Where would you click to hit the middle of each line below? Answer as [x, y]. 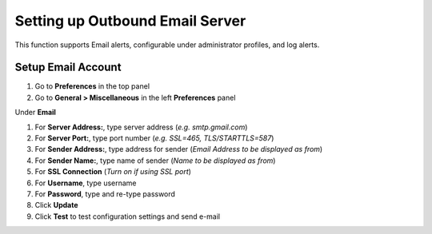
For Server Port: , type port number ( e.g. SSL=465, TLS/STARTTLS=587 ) [154, 138]
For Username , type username [86, 183]
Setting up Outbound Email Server [130, 21]
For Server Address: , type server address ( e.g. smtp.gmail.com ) [141, 127]
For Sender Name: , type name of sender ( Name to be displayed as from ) [155, 161]
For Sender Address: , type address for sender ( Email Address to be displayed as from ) [179, 149]
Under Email [35, 113]
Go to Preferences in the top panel [92, 86]
